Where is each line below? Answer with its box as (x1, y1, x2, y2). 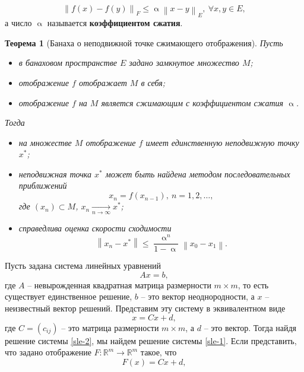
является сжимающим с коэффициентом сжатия (101, 96, 284, 109)
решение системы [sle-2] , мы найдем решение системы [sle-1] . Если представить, (5, 334, 297, 346)
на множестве (18, 136, 72, 148)
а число (5, 17, 32, 29)
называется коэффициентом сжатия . (47, 17, 183, 29)
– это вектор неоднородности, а (141, 290, 255, 303)
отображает (78, 76, 127, 88)
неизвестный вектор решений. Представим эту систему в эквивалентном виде (5, 301, 286, 314)
